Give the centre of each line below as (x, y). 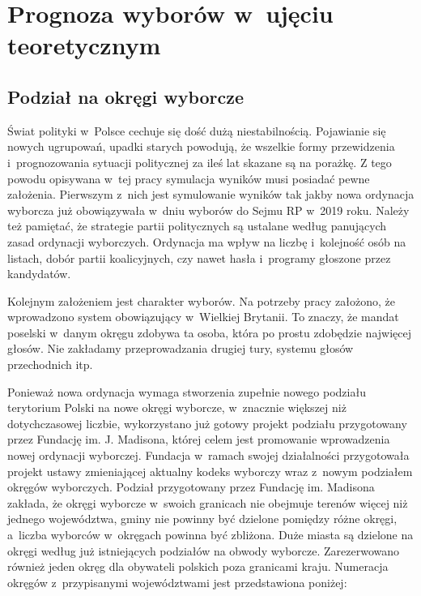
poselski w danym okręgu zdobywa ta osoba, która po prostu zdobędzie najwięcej (209, 332)
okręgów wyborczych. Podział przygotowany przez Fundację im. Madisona (191, 487)
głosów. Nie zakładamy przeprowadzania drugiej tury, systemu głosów (181, 348)
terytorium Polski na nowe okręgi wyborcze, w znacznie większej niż (177, 407)
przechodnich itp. (50, 364)
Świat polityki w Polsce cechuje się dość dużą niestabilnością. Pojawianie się (197, 130)
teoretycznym (84, 45)
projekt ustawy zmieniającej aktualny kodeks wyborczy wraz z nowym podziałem (210, 471)
